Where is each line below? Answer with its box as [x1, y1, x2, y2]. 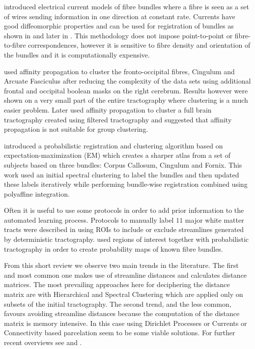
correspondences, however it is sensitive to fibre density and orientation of [28, 40, 251, 50]
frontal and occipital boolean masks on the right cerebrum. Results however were [4, 85, 248, 95]
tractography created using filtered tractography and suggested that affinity [4, 114, 232, 124]
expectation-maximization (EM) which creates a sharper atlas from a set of [4, 150, 231, 160]
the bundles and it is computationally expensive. [4, 49, 150, 59]
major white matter [185, 214, 244, 225]
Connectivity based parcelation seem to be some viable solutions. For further [4, 327, 235, 338]
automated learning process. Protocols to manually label [4, 214, 174, 225]
